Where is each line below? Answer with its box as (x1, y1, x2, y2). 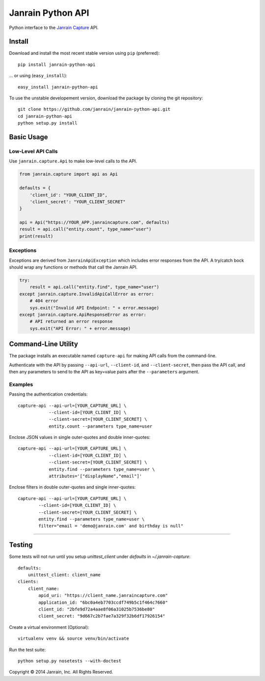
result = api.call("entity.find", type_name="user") (29, 284, 159, 290)
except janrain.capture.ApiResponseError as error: (19, 311, 147, 317)
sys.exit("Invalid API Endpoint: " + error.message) (29, 305, 159, 310)
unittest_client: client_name (27, 572, 101, 578)
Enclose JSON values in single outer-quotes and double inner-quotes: (9, 434, 151, 440)
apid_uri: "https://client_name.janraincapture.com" (38, 593, 168, 598)
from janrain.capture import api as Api (19, 171, 118, 177)
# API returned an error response (29, 319, 113, 324)
